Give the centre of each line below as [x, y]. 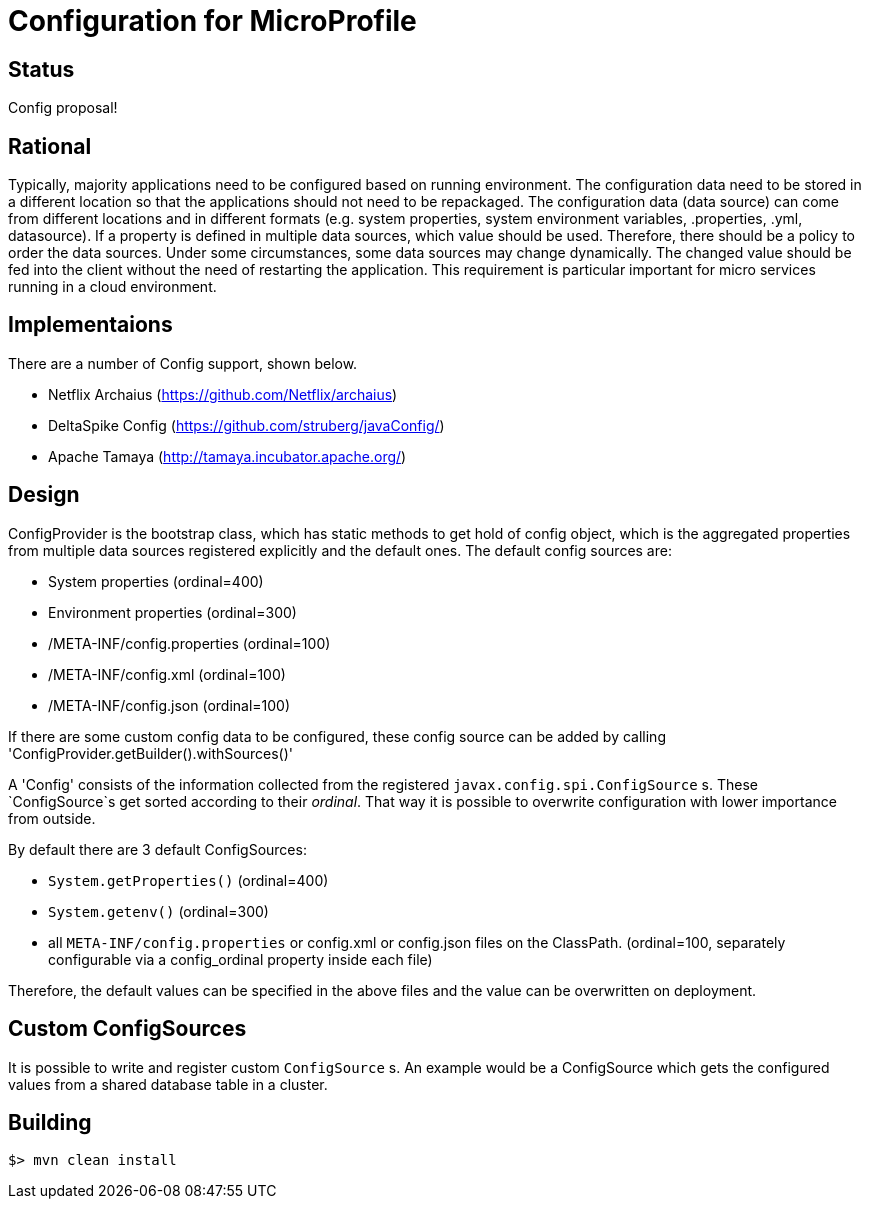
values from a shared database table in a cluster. [168, 1084]
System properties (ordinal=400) [156, 581]
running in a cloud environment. [112, 287]
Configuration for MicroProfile [212, 21]
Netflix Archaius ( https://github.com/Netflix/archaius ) [223, 394]
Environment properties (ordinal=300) [172, 612]
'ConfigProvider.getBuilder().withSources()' [150, 753]
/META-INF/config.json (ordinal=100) [169, 705]
